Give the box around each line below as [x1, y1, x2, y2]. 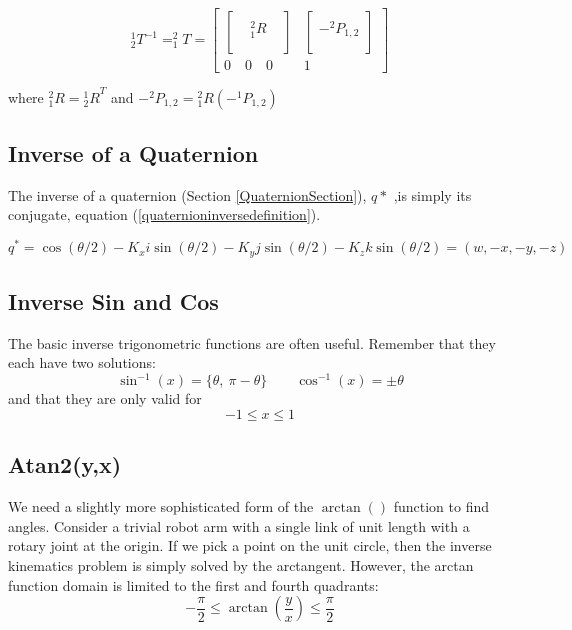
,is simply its [393, 184, 472, 205]
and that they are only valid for [8, 388, 202, 409]
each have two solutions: [8, 352, 156, 373]
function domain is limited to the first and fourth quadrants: [8, 574, 379, 595]
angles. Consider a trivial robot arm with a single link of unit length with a [8, 515, 470, 536]
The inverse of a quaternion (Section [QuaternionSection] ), [8, 184, 367, 205]
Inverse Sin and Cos [8, 285, 219, 316]
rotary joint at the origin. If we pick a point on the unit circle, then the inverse [8, 535, 492, 556]
